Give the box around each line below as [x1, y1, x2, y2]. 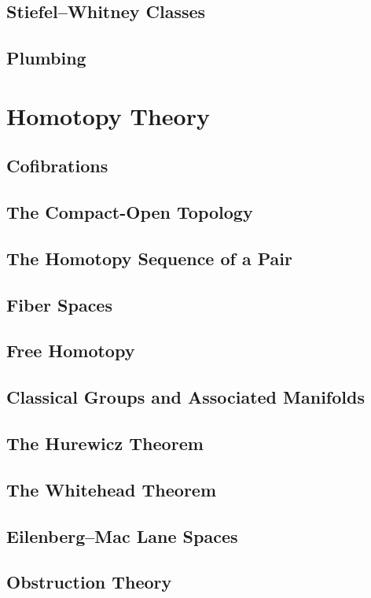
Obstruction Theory [6, 570, 172, 594]
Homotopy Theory [6, 99, 210, 131]
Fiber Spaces [6, 292, 112, 316]
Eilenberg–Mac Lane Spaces [6, 523, 238, 548]
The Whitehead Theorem [6, 477, 217, 501]
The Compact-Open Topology [6, 200, 253, 224]
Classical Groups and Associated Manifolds [6, 385, 365, 409]
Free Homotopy [6, 338, 135, 363]
